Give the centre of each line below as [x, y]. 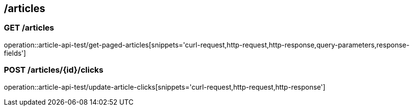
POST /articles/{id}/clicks [54, 70]
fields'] [15, 53]
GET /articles [29, 28]
